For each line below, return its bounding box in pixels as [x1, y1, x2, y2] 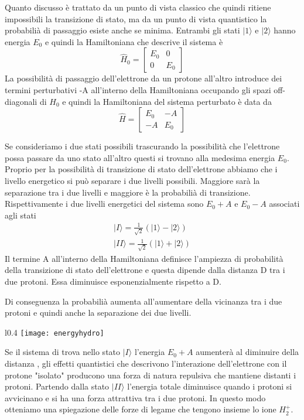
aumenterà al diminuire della [196, 346, 299, 358]
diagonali [5, 95, 37, 107]
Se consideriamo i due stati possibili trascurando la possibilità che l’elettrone [5, 140, 280, 152]
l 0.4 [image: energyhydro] [5, 326, 104, 338]
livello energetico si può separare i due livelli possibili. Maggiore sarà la [5, 174, 260, 186]
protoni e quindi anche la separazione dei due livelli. [5, 306, 192, 319]
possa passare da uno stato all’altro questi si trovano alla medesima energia [5, 151, 275, 163]
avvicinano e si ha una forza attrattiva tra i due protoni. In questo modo [5, 391, 266, 404]
